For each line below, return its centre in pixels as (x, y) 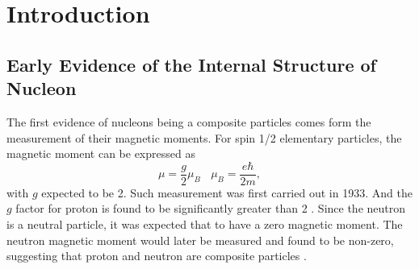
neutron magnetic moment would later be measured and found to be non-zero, (200, 240)
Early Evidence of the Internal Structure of (191, 64)
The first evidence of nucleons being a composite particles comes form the (189, 121)
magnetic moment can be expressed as (101, 153)
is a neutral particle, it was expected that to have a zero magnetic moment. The (205, 224)
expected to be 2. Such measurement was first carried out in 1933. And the (227, 192)
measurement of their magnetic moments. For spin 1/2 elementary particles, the (204, 137)
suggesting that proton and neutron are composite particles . (157, 256)
